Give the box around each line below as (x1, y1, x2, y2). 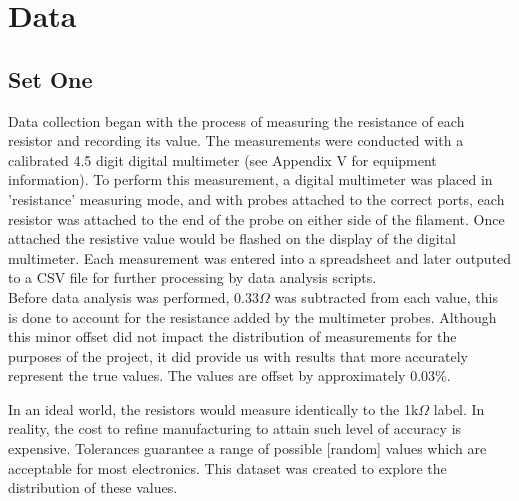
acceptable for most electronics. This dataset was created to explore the (8, 457, 447, 478)
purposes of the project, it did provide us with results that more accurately (8, 345, 468, 366)
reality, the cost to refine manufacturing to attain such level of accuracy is (8, 418, 462, 439)
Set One (8, 63, 93, 94)
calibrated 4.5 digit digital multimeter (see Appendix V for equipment (8, 149, 437, 170)
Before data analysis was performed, (8, 286, 230, 307)
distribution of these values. (8, 477, 178, 498)
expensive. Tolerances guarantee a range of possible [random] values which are (8, 438, 487, 459)
